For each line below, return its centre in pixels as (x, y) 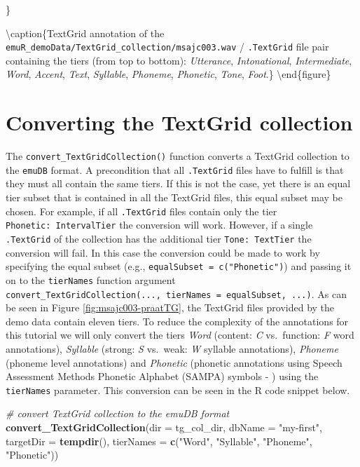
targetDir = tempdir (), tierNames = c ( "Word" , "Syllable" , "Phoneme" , (159, 441)
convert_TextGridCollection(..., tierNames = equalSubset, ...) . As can (176, 293)
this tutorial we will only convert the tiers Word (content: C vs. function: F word (180, 335)
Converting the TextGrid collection (179, 122)
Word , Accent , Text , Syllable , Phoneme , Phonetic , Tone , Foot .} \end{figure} (168, 74)
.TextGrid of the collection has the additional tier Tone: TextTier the (159, 238)
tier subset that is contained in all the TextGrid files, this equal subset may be (174, 197)
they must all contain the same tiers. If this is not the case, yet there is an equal (178, 183)
